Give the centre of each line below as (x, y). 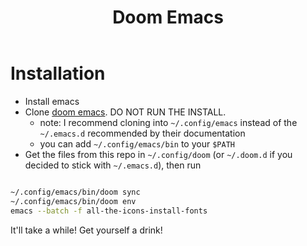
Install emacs (52, 101)
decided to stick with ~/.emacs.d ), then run (113, 165)
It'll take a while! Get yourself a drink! (86, 230)
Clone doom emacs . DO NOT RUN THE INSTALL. (125, 112)
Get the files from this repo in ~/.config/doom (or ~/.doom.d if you (158, 154)
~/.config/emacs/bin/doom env (73, 201)
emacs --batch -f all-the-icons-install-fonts (109, 211)
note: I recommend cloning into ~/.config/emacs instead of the (168, 122)
